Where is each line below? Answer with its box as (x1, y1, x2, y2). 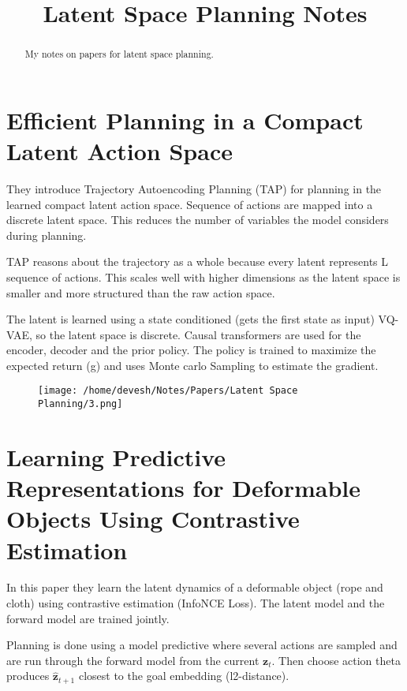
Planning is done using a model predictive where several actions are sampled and (6, 637, 398, 653)
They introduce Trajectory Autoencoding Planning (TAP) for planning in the (6, 180, 382, 196)
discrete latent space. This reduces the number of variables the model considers (6, 211, 389, 228)
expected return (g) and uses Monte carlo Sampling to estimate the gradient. (6, 357, 379, 373)
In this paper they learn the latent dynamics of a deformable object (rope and (6, 579, 383, 596)
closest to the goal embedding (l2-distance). (78, 667, 289, 684)
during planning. (6, 226, 87, 243)
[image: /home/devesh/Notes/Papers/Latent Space (38, 385, 298, 397)
